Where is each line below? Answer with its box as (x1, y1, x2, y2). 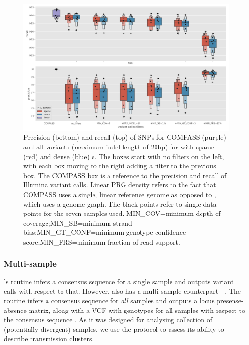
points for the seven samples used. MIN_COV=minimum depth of (23, 208, 221, 218)
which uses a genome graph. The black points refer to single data (23, 198, 217, 209)
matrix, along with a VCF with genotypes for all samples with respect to (29, 305, 246, 315)
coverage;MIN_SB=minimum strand (23, 217, 132, 228)
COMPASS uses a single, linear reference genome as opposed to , (23, 189, 216, 199)
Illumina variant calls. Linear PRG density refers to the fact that (23, 180, 216, 190)
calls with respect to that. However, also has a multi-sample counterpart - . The (4, 286, 241, 296)
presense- (217, 295, 244, 305)
